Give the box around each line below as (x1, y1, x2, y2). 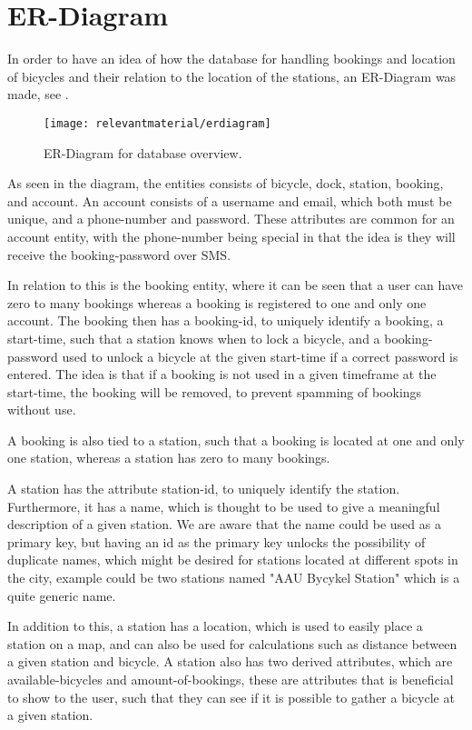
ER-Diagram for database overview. (44, 143, 242, 162)
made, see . (7, 85, 69, 104)
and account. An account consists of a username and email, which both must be (7, 191, 452, 210)
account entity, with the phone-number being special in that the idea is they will (7, 226, 456, 245)
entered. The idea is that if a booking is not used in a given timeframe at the (7, 365, 437, 384)
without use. (7, 400, 76, 419)
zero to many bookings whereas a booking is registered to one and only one (7, 293, 427, 312)
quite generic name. (7, 585, 116, 605)
